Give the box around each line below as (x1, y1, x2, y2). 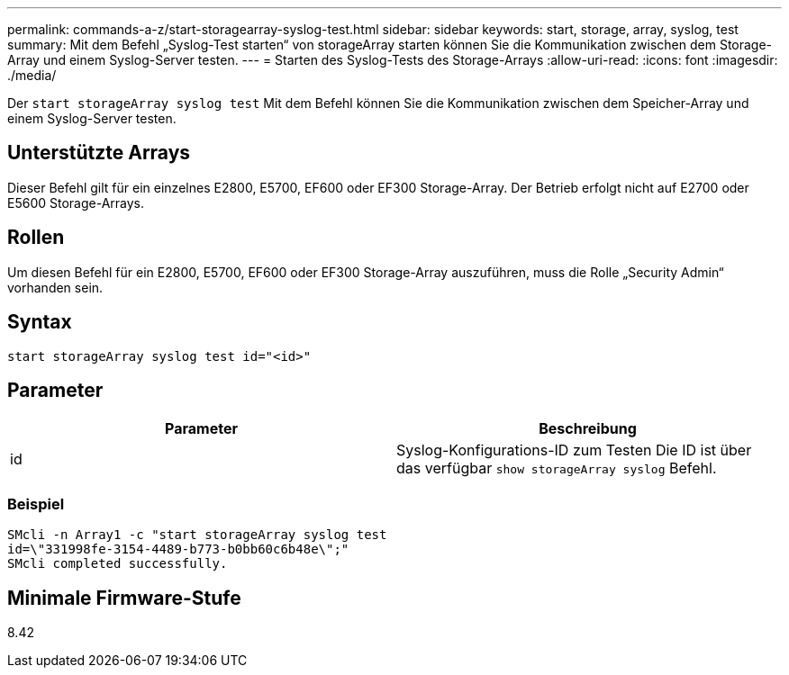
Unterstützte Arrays (7, 141, 191, 165)
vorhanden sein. (7, 279, 104, 295)
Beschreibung (539, 419, 637, 438)
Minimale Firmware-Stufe (7, 586, 241, 609)
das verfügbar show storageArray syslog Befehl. (396, 459, 717, 478)
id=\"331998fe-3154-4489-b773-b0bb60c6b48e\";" (7, 542, 349, 557)
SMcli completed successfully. (7, 556, 228, 571)
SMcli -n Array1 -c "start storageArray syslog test (7, 527, 387, 543)
